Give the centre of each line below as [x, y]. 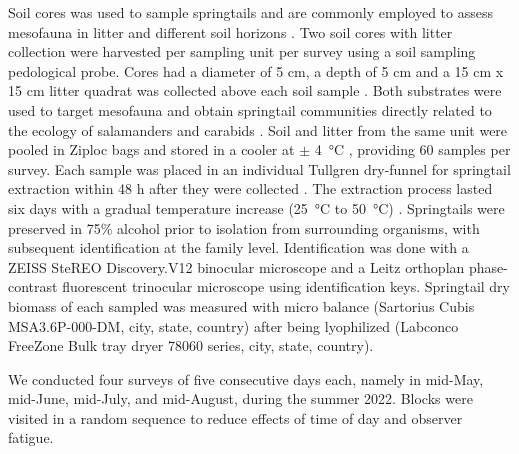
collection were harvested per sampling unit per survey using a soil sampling [242, 51]
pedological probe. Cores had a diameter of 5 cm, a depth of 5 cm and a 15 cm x [256, 70]
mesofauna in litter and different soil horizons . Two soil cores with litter [230, 31]
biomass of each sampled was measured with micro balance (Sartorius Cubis [241, 305]
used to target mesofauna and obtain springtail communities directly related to [250, 109]
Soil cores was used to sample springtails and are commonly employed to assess [250, 12]
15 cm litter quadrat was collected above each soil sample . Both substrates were [255, 90]
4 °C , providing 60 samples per [412, 149]
